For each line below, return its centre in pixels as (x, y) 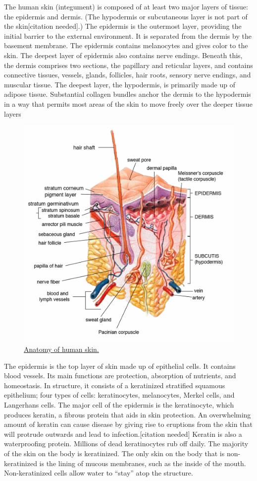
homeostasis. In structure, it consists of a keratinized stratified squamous (115, 385)
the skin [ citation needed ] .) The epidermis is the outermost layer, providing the (123, 26)
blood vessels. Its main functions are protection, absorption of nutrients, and (120, 376)
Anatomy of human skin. (61, 349)
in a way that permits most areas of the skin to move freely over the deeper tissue (128, 103)
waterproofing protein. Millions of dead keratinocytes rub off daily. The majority (126, 444)
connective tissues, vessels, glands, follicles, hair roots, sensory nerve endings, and (128, 75)
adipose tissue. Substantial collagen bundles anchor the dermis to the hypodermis (128, 94)
